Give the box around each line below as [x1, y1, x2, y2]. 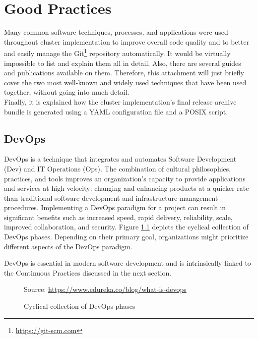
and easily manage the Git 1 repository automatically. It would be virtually [4, 47, 231, 58]
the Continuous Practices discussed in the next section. [4, 267, 172, 278]
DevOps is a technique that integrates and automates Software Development [4, 154, 237, 164]
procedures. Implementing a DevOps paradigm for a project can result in [4, 202, 226, 213]
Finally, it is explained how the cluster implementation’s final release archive [4, 96, 237, 107]
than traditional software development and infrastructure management [4, 192, 218, 203]
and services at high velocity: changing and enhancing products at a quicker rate [4, 183, 249, 193]
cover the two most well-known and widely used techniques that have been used [4, 77, 247, 87]
